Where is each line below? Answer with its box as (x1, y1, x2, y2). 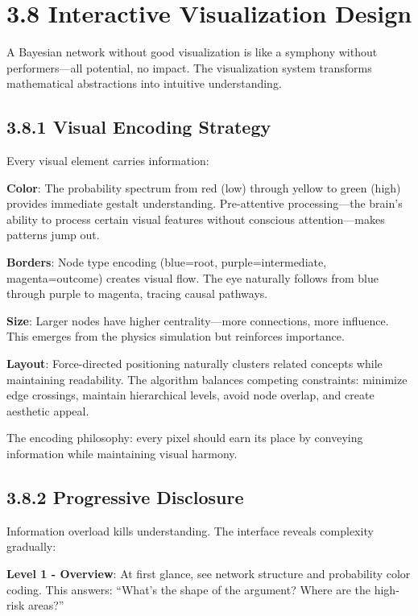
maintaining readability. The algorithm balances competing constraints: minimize (6, 370, 408, 387)
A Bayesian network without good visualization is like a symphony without (6, 43, 378, 60)
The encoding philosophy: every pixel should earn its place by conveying (6, 429, 363, 446)
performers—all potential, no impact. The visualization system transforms (6, 59, 372, 76)
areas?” (27, 597, 64, 614)
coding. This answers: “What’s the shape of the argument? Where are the (6, 581, 371, 597)
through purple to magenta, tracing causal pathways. (6, 285, 268, 302)
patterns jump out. (6, 226, 100, 243)
